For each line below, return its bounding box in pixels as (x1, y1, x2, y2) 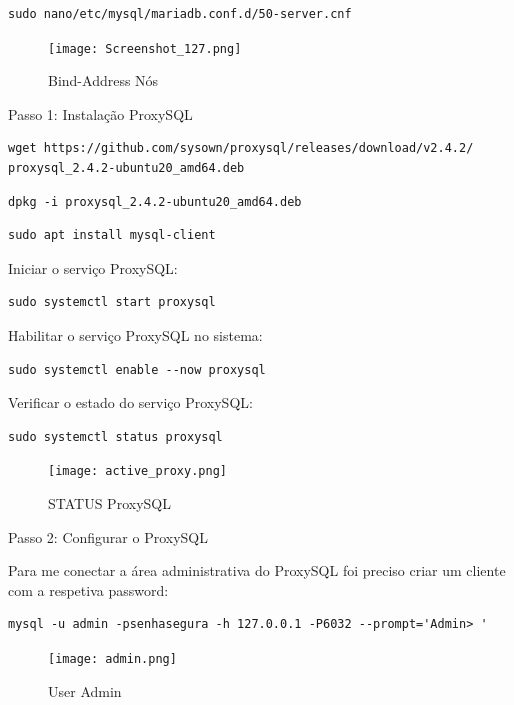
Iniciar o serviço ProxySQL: (8, 257, 178, 278)
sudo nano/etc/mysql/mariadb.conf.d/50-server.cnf (8, 7, 352, 21)
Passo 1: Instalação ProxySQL (8, 103, 193, 124)
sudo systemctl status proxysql (8, 429, 223, 444)
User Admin (48, 680, 122, 701)
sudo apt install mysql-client (8, 228, 216, 243)
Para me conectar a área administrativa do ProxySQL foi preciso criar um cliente (8, 560, 506, 581)
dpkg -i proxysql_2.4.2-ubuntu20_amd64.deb (8, 194, 302, 209)
